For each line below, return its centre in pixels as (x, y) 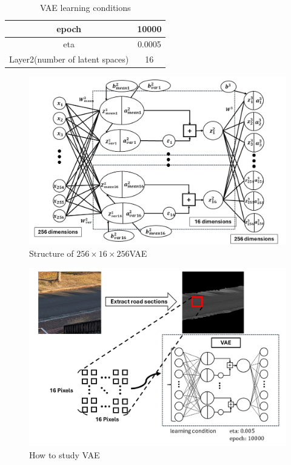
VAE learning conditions (85, 7)
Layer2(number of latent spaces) (69, 59)
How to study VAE (65, 454)
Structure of (52, 253)
